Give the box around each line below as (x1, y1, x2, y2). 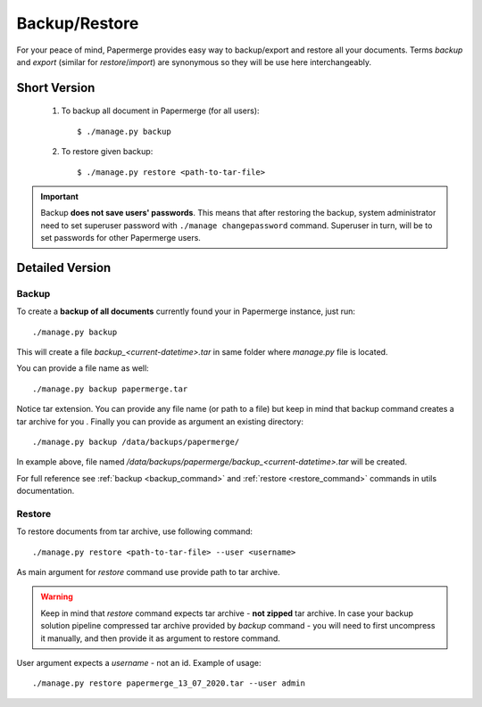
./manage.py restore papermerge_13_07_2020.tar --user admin (32, 678, 305, 688)
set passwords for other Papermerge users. (40, 233, 201, 243)
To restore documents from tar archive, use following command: (16, 526, 253, 537)
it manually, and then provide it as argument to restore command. (40, 633, 281, 644)
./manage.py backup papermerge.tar (32, 383, 188, 394)
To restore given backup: (61, 146, 154, 157)
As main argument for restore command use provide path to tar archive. (16, 567, 280, 578)
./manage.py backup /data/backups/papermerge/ (32, 437, 240, 447)
